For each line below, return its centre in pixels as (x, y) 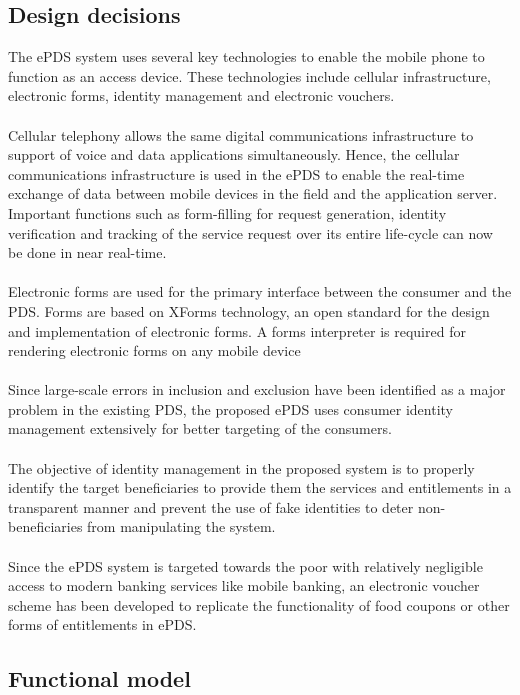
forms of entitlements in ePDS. (102, 624)
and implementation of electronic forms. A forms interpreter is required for (237, 330)
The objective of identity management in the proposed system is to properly (241, 467)
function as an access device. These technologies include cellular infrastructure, (249, 75)
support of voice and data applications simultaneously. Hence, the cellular (234, 154)
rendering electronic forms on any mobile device (154, 350)
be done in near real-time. (87, 252)
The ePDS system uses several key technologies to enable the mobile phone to (246, 56)
